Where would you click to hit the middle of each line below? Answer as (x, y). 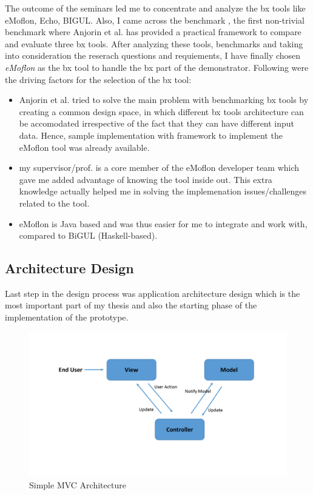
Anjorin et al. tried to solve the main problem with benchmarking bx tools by (164, 100)
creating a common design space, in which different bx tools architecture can (161, 111)
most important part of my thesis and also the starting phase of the (131, 305)
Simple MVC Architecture (78, 484)
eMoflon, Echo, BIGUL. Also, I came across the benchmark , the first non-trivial (155, 20)
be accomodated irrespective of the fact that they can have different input (157, 123)
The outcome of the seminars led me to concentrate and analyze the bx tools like (155, 8)
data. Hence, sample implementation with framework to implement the (151, 135)
